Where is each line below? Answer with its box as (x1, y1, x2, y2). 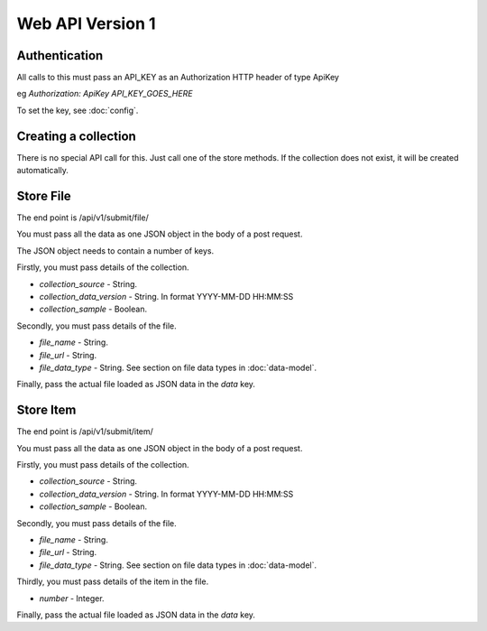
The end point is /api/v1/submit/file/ (16, 212, 149, 223)
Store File (16, 188, 71, 203)
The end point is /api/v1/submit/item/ (16, 426, 153, 437)
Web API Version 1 (16, 14, 157, 33)
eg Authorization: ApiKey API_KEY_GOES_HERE (16, 88, 193, 99)
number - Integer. (39, 592, 105, 604)
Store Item (16, 403, 77, 418)
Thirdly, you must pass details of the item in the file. (16, 576, 209, 587)
